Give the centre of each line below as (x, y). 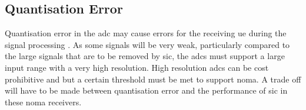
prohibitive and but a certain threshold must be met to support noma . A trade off (153, 79)
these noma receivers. (43, 102)
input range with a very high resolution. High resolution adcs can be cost (137, 67)
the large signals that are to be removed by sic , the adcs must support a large (145, 56)
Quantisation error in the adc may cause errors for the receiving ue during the (146, 33)
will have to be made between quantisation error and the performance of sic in (146, 90)
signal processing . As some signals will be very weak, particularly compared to (147, 44)
